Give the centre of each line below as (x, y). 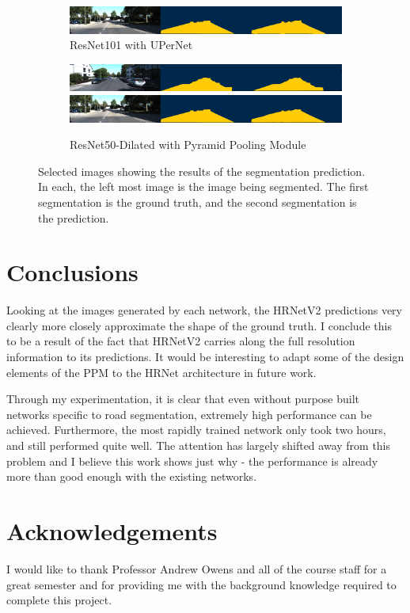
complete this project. (59, 600)
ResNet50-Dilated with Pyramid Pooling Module (188, 145)
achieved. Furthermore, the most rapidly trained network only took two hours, (196, 430)
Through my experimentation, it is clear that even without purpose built (183, 399)
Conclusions (72, 272)
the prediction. (74, 217)
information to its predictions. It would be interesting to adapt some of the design (205, 357)
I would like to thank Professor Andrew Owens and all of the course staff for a (197, 568)
